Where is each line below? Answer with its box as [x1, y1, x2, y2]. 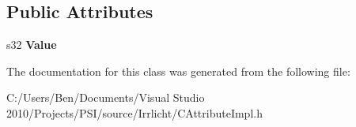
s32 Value [6, 36, 57, 53]
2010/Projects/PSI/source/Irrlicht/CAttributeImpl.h [6, 104, 263, 121]
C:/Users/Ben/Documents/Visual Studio [6, 89, 205, 106]
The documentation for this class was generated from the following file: [6, 62, 350, 79]
